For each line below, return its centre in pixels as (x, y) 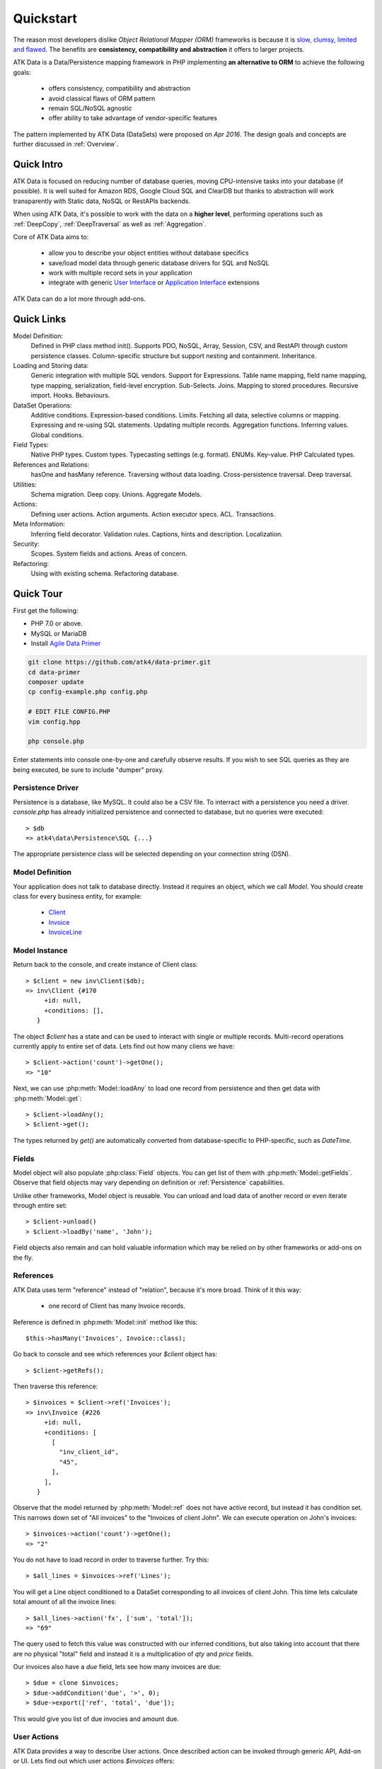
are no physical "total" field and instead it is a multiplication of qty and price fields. (133, 1654)
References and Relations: (51, 464)
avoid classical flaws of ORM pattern (102, 98)
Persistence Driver (46, 788)
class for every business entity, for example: (77, 896)
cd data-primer (54, 672)
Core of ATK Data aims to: (51, 236)
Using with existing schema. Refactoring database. (105, 574)
